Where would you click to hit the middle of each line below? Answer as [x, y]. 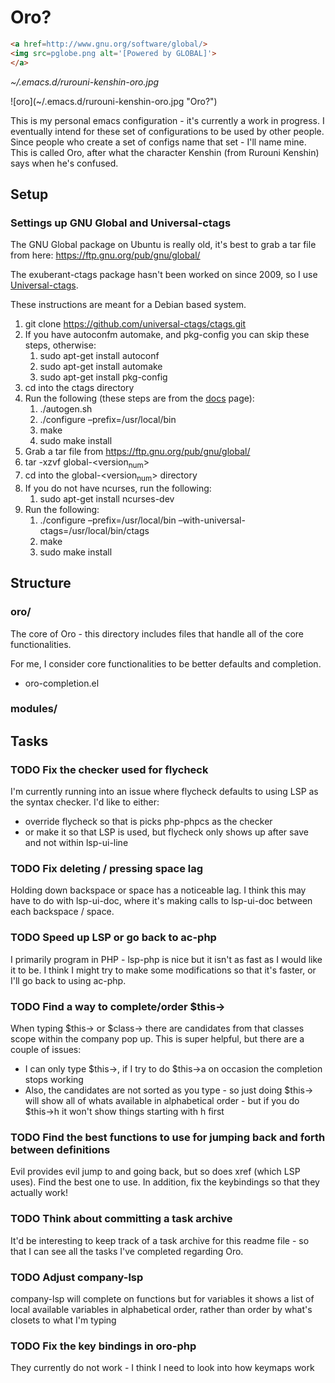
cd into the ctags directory [79, 388]
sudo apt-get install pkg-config [103, 377]
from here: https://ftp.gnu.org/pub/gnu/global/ [105, 255]
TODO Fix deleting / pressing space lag [107, 869]
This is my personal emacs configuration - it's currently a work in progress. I [167, 120]
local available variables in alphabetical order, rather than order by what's [161, 1309]
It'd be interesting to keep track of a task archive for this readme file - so [160, 1240]
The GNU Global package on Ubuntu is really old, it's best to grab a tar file [163, 245]
